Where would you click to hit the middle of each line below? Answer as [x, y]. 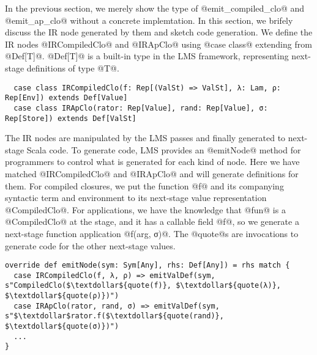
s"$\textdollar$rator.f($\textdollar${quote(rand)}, [114, 316]
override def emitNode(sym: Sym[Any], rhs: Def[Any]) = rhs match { [147, 265]
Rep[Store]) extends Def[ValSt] [71, 118]
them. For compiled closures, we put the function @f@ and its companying [144, 185]
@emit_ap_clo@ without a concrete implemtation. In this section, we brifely [149, 20]
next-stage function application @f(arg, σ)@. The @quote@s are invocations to [152, 233]
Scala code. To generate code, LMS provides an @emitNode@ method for [164, 149]
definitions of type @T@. [73, 68]
